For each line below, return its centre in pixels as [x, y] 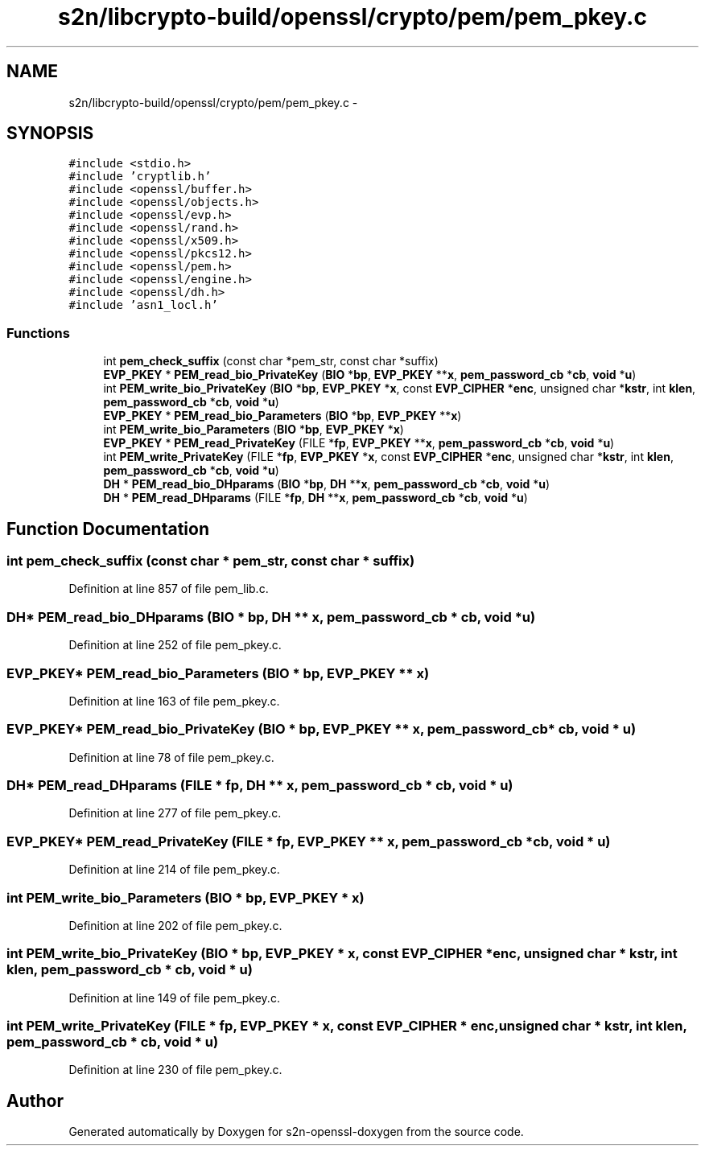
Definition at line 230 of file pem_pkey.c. [175, 1070]
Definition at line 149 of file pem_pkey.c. [174, 998]
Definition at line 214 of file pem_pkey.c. [174, 870]
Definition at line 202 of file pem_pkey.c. [175, 925]
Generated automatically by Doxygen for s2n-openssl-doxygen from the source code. [296, 1132]
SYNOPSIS [50, 134]
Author [35, 1101]
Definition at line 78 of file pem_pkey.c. [171, 757]
